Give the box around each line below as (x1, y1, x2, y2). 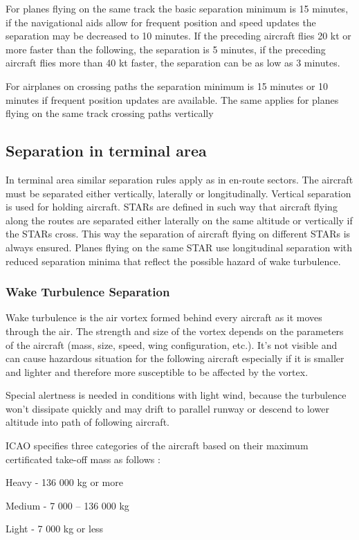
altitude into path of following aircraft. (6, 415, 169, 429)
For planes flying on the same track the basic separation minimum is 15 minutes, (6, 1, 349, 15)
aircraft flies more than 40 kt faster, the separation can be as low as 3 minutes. (6, 55, 340, 70)
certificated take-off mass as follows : (6, 451, 160, 466)
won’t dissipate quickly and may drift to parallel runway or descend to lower (6, 401, 329, 415)
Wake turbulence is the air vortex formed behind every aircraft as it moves (6, 310, 322, 325)
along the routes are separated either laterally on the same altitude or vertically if (6, 213, 353, 227)
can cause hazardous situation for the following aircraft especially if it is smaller (6, 351, 344, 366)
